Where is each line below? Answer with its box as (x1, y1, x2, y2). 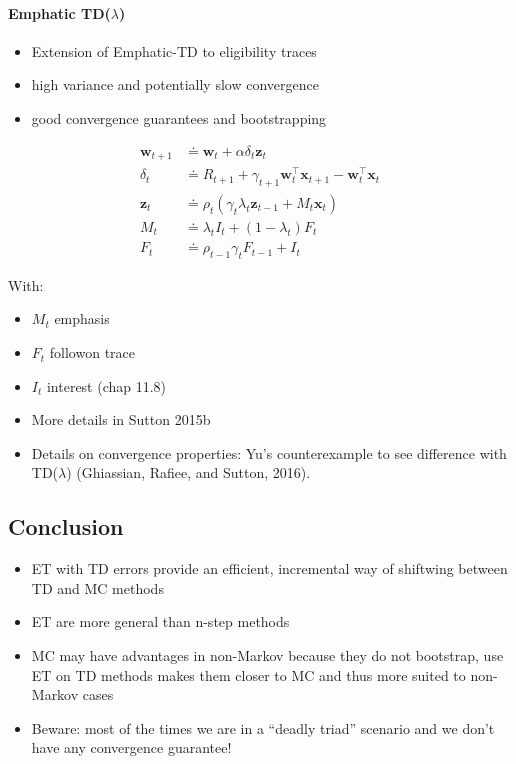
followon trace (49, 342, 136, 363)
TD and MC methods (31, 577, 164, 598)
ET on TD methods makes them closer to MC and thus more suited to (31, 664, 466, 685)
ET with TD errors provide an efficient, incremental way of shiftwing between (31, 558, 508, 579)
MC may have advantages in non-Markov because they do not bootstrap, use (31, 645, 504, 665)
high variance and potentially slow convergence (31, 74, 319, 95)
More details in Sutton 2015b (31, 409, 211, 430)
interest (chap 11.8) (46, 375, 167, 396)
